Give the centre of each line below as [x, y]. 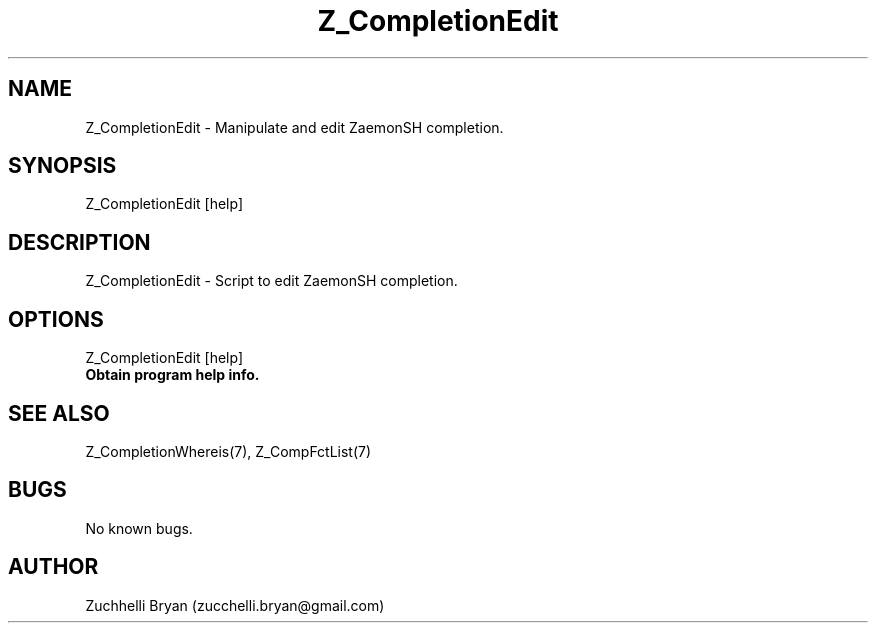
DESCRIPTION [79, 242]
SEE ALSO [59, 413]
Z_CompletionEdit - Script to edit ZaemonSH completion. [271, 281]
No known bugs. [139, 528]
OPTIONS [56, 319]
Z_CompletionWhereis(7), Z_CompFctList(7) [228, 451]
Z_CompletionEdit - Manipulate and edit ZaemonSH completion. [294, 127]
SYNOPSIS [62, 166]
